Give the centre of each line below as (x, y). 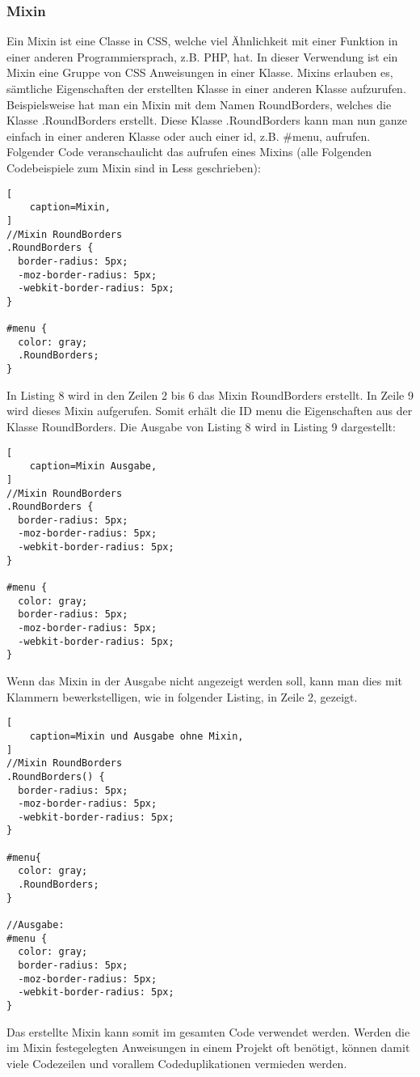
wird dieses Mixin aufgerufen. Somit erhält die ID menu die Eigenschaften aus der (210, 411)
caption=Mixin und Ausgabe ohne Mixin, (136, 736)
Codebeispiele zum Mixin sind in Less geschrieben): (134, 167)
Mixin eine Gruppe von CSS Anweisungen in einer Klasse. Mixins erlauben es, (200, 72)
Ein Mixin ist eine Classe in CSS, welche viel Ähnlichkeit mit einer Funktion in (202, 41)
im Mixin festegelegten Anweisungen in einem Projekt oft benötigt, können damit (208, 1047)
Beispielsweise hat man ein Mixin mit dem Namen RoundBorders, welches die (199, 104)
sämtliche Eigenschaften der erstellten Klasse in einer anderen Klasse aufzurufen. (206, 88)
